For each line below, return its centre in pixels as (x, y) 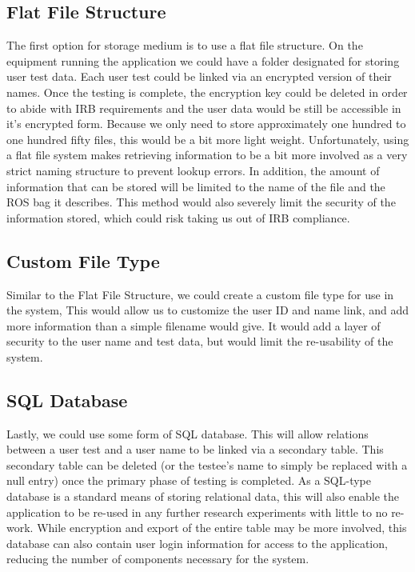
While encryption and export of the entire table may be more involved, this (222, 528)
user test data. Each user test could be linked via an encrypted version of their (199, 76)
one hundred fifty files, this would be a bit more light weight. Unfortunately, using (208, 139)
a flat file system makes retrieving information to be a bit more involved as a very (207, 155)
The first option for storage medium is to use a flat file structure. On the (185, 45)
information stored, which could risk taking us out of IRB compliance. (178, 217)
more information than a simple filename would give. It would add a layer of (194, 325)
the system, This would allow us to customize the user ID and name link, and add (208, 310)
